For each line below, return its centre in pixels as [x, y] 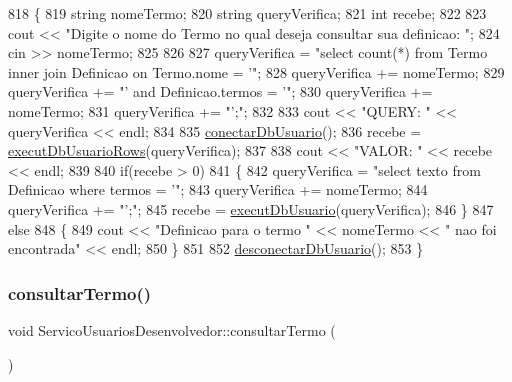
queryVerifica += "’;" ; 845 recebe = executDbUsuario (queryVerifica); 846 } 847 [251, 208]
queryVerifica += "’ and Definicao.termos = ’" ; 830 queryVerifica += [220, 91]
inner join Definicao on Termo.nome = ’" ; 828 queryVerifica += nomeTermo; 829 [256, 71]
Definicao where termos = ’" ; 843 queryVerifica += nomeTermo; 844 [218, 189]
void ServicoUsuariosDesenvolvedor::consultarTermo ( [172, 329]
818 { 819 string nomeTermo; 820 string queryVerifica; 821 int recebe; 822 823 [247, 13]
